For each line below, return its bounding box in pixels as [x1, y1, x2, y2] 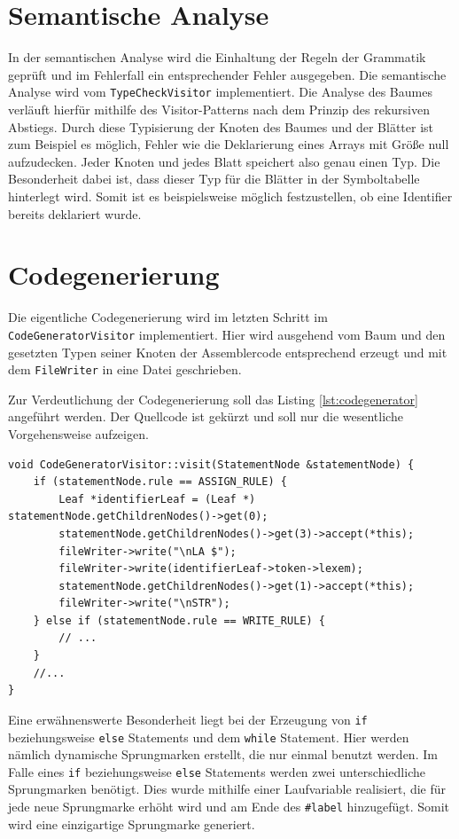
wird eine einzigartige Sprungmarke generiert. [8, 814, 255, 833]
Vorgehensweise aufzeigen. [8, 424, 149, 443]
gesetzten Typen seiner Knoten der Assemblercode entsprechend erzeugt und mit [8, 342, 447, 361]
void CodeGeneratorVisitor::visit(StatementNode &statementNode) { [8, 458, 415, 471]
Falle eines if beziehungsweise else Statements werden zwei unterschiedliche [8, 762, 425, 780]
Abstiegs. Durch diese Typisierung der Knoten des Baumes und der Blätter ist [8, 117, 434, 136]
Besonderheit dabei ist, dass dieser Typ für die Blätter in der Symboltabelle [8, 169, 420, 188]
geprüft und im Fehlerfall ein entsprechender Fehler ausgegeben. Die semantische [8, 65, 447, 83]
